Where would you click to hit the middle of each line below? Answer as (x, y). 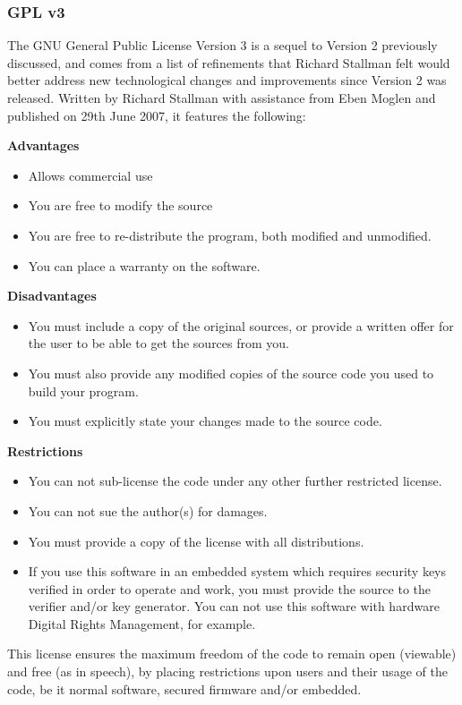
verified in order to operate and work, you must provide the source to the (229, 588)
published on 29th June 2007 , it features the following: (157, 115)
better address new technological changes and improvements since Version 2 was (227, 80)
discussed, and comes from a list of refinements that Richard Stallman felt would (229, 62)
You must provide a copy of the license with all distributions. (196, 541)
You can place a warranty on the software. (144, 265)
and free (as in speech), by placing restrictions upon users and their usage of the (227, 671)
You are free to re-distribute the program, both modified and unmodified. (230, 235)
